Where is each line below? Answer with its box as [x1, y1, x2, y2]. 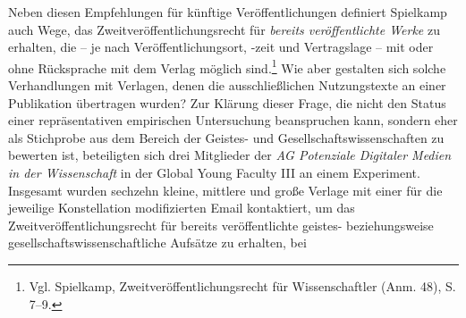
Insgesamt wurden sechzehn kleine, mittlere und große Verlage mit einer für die [8, 180, 443, 199]
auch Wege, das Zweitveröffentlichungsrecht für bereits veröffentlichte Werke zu [8, 20, 440, 38]
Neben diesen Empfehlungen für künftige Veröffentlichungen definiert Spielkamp [8, 3, 447, 21]
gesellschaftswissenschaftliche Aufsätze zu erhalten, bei [8, 233, 307, 252]
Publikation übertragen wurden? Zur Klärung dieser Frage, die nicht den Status [8, 93, 446, 112]
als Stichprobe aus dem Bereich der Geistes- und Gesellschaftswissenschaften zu [8, 128, 445, 146]
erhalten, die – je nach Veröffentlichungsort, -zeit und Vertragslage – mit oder [8, 38, 434, 56]
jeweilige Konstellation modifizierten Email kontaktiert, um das [8, 198, 355, 217]
